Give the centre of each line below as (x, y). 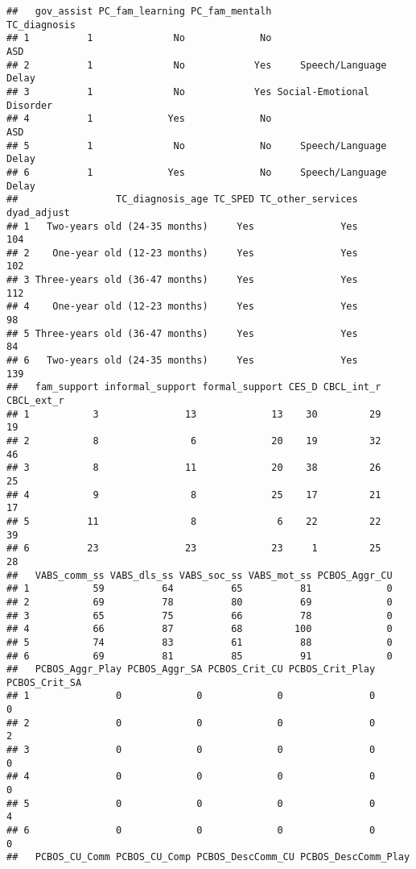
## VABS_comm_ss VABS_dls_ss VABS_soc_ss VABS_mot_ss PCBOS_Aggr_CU (200, 575)
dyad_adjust (38, 212)
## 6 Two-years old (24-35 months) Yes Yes (182, 361)
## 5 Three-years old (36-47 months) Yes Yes (182, 333)
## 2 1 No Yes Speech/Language (197, 65)
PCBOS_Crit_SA (44, 682)
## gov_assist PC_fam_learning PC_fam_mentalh (139, 11)
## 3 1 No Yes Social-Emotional (188, 91)
